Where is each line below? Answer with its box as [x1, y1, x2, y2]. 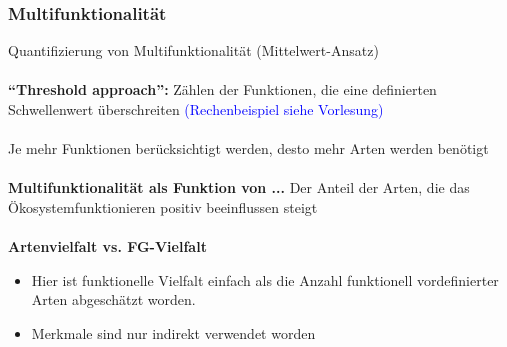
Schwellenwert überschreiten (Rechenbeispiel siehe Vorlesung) [8, 99, 384, 119]
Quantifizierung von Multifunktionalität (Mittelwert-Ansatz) [8, 40, 379, 61]
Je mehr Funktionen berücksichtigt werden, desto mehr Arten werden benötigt [8, 138, 489, 159]
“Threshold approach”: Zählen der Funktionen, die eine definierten [8, 79, 437, 100]
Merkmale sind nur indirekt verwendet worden [31, 322, 316, 343]
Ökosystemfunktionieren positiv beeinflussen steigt [8, 196, 318, 217]
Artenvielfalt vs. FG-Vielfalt [8, 236, 207, 257]
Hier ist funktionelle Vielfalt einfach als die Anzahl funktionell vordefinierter [31, 269, 499, 290]
